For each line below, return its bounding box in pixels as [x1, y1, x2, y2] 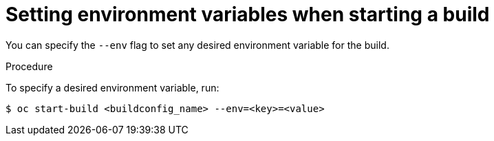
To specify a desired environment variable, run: [6, 81, 219, 94]
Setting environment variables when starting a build [6, 3, 490, 26]
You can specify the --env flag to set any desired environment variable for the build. [6, 39, 389, 51]
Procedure [6, 60, 53, 72]
